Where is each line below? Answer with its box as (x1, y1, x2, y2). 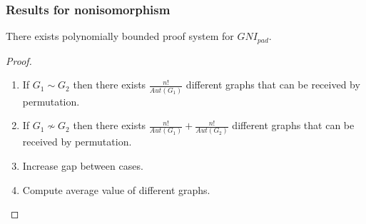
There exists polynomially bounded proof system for (6, 29, 234, 44)
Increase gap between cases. (22, 158, 143, 173)
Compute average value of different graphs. (22, 182, 210, 197)
